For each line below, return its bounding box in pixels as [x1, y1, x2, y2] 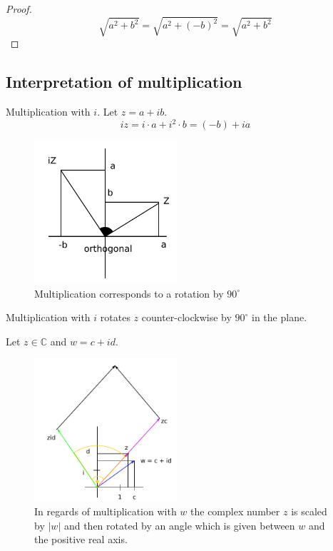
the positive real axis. [34, 532, 128, 547]
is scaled [291, 504, 327, 518]
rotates [100, 310, 130, 325]
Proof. [6, 1, 32, 16]
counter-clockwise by [141, 310, 232, 325]
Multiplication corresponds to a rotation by [34, 285, 224, 300]
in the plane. [252, 310, 307, 325]
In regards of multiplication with [34, 504, 177, 518]
